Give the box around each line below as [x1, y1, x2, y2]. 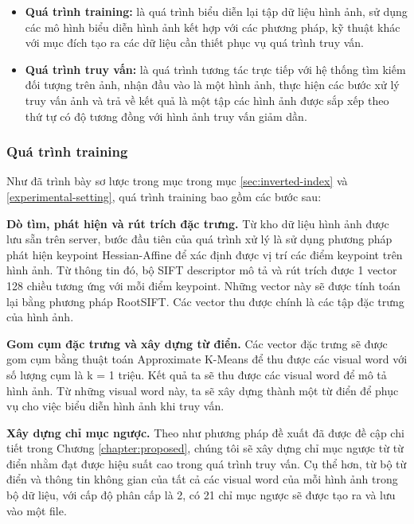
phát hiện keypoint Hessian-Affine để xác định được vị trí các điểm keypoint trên [6, 246, 403, 262]
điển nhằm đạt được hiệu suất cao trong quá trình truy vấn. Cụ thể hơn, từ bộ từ [6, 455, 407, 472]
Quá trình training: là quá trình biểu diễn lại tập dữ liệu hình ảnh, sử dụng [25, 3, 408, 19]
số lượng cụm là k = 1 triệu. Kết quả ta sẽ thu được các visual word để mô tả [6, 366, 387, 382]
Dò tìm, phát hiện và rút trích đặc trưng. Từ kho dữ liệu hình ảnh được [6, 215, 389, 231]
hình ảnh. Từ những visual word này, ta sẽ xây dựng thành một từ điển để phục [6, 382, 399, 398]
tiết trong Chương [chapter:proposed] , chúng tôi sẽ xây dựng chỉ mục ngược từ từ [6, 440, 404, 456]
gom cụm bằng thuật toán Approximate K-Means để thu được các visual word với [6, 351, 408, 367]
